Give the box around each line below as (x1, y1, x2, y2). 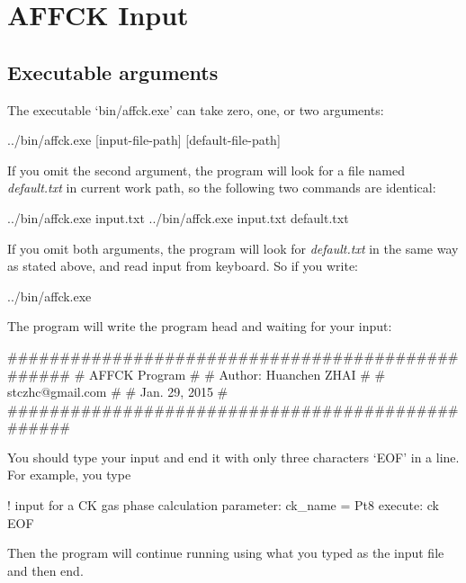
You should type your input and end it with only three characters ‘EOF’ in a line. (7, 447, 460, 466)
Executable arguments (7, 58, 219, 85)
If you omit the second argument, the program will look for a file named (7, 160, 406, 179)
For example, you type (7, 465, 131, 484)
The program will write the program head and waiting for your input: (7, 317, 392, 336)
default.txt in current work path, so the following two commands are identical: (7, 178, 436, 197)
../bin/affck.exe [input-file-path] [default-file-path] (7, 130, 281, 149)
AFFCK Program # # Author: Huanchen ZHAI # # (88, 364, 386, 383)
